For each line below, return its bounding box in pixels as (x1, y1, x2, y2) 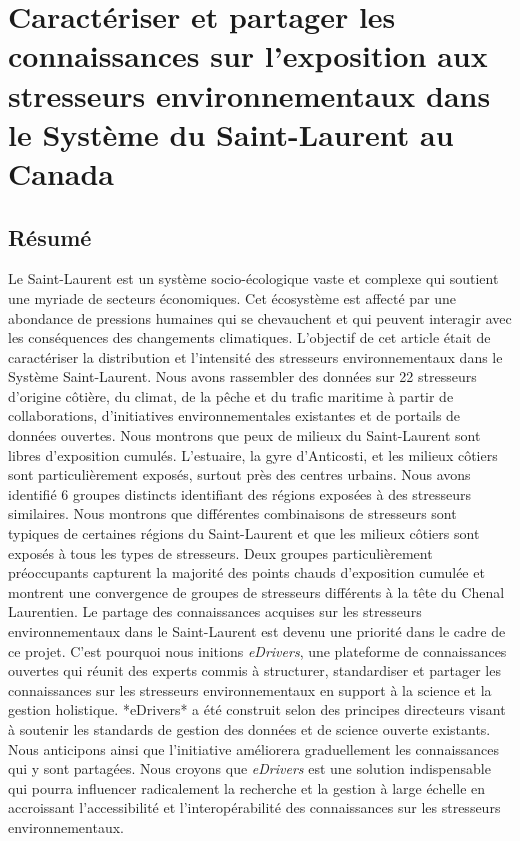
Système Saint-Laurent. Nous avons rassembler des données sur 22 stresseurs (8, 366, 477, 387)
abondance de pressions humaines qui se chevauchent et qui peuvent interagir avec (8, 307, 512, 328)
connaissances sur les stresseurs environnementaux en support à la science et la (8, 679, 492, 700)
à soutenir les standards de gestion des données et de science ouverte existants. (8, 718, 491, 739)
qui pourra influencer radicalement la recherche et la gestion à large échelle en (8, 777, 486, 798)
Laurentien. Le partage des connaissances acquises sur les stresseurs (8, 601, 422, 622)
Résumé (8, 221, 92, 252)
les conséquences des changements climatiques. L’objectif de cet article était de (8, 327, 491, 348)
